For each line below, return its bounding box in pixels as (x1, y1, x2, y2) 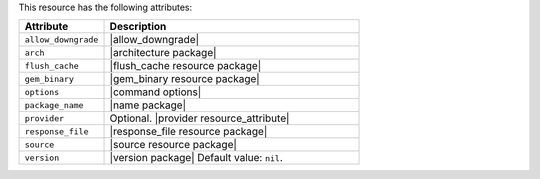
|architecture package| (109, 46, 217, 60)
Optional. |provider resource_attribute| (109, 111, 290, 125)
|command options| (109, 85, 202, 99)
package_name (24, 100, 84, 110)
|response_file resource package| (109, 125, 268, 139)
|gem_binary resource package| (109, 72, 260, 86)
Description (109, 20, 167, 34)
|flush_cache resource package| (109, 59, 262, 73)
